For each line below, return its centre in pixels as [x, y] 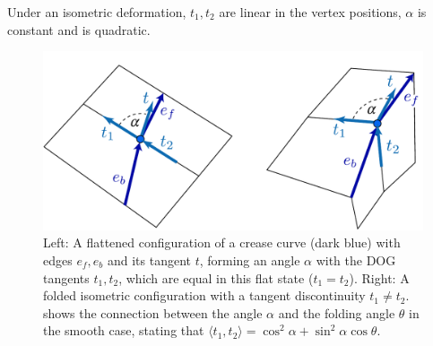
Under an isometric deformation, [97, 12]
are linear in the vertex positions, [310, 12]
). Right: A [379, 277]
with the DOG [356, 259]
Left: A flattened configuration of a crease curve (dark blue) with [222, 242]
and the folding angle [337, 312]
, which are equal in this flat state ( [216, 277]
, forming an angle [250, 259]
